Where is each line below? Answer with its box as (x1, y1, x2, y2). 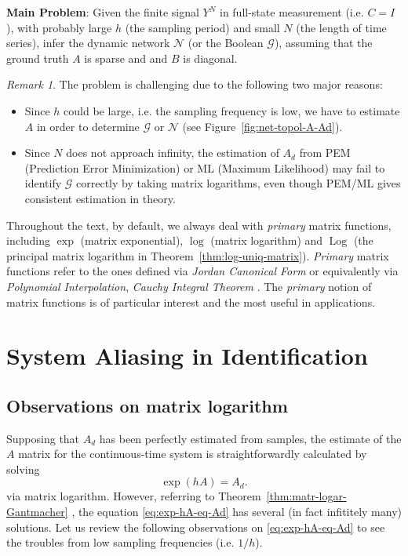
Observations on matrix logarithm (6, 393, 288, 417)
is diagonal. (183, 49, 238, 66)
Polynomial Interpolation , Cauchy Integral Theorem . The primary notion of (6, 278, 372, 294)
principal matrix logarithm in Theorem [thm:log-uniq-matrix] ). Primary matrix (6, 247, 389, 263)
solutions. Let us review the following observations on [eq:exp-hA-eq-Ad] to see (6, 518, 385, 535)
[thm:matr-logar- (266, 488, 347, 504)
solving (6, 460, 40, 477)
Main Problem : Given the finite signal (6, 4, 199, 20)
